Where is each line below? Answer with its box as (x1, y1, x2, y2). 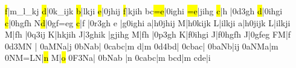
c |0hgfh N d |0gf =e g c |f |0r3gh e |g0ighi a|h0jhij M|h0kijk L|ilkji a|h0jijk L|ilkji (5, 16, 291, 29)
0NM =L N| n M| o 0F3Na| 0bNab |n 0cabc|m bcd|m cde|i (5, 51, 211, 64)
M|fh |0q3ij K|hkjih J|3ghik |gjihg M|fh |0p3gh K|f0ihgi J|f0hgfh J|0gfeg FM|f (5, 28, 291, 41)
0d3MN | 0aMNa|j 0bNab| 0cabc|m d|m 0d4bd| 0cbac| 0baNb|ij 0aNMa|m (5, 39, 278, 52)
